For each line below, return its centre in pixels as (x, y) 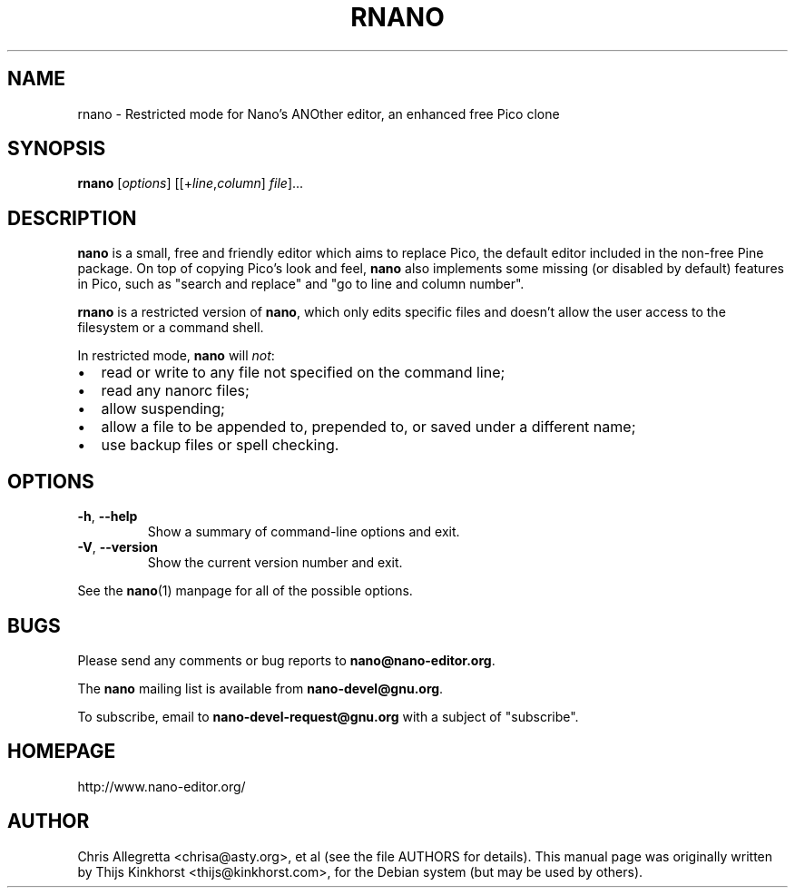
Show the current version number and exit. (275, 563)
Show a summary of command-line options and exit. (304, 532)
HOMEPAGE (62, 752)
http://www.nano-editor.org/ (162, 786)
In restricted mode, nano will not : (176, 356)
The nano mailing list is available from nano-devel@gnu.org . (260, 688)
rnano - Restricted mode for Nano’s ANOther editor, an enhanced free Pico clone (319, 113)
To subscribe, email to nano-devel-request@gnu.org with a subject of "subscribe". (328, 716)
